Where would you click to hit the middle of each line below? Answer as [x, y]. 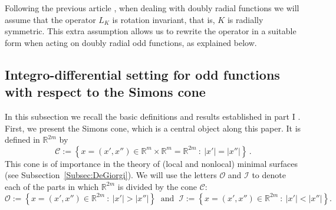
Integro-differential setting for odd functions [142, 74]
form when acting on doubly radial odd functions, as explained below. [131, 42]
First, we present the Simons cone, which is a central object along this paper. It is [153, 128]
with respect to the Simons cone [105, 92]
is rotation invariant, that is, [164, 19]
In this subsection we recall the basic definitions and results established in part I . [153, 116]
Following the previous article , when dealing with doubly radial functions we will [152, 8]
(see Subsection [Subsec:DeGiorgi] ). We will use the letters [111, 175]
